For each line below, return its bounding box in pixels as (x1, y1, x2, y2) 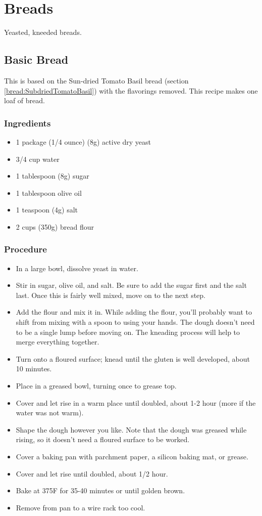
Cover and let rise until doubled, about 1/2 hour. (16, 468, 168, 479)
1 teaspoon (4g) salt (16, 204, 78, 215)
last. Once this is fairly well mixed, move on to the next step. (16, 289, 205, 300)
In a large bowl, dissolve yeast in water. (16, 263, 138, 273)
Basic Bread (4, 52, 69, 67)
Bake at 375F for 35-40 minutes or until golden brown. (16, 485, 185, 496)
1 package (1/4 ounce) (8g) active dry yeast (16, 136, 151, 147)
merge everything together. (16, 336, 99, 347)
